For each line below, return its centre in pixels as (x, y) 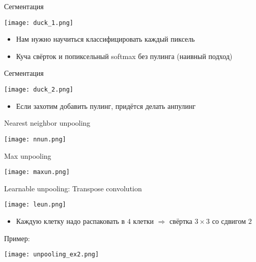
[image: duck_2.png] (39, 90)
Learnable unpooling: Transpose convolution (73, 188)
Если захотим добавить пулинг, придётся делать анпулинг (106, 106)
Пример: (17, 238)
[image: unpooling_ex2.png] (52, 255)
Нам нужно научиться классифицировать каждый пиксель (105, 39)
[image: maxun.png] (37, 172)
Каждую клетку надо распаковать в (70, 221)
